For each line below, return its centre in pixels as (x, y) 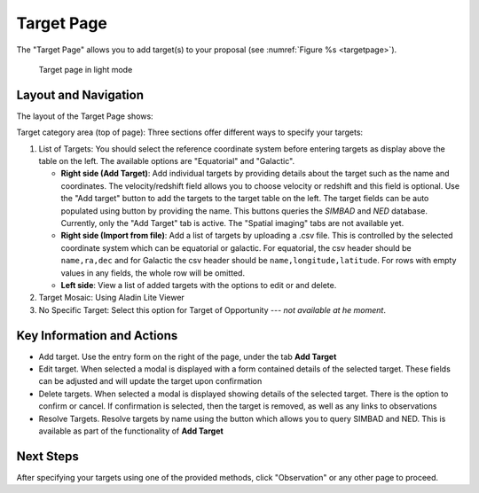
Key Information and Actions (97, 336)
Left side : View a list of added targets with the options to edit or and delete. (199, 285)
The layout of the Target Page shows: (85, 116)
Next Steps (47, 456)
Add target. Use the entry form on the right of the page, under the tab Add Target (188, 356)
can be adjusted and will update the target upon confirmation (150, 381)
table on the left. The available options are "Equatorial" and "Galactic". (167, 161)
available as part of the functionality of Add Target (131, 431)
